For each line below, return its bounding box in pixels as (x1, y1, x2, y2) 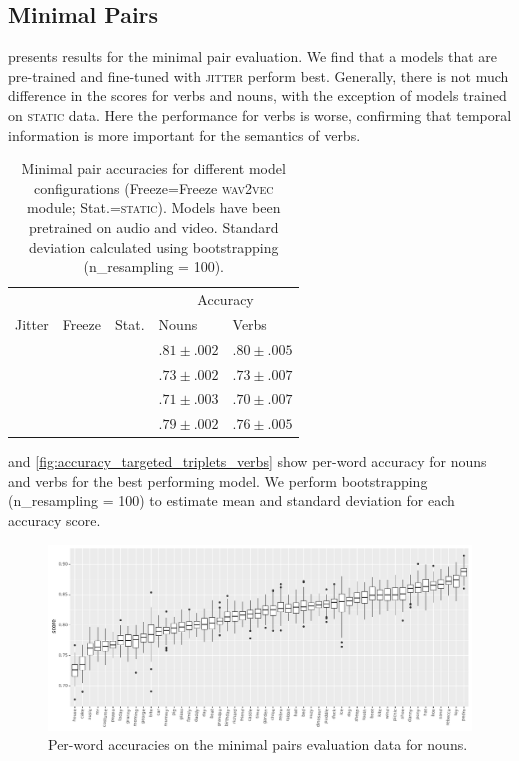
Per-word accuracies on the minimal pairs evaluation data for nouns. (48, 734, 468, 755)
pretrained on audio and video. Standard (29, 216, 279, 237)
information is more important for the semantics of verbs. (8, 124, 361, 145)
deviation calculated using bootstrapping (28, 236, 279, 257)
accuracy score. (8, 510, 101, 531)
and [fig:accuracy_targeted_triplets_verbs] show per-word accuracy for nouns (8, 451, 487, 472)
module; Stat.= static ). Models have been (27, 197, 281, 218)
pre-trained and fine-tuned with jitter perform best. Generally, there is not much (8, 65, 509, 86)
